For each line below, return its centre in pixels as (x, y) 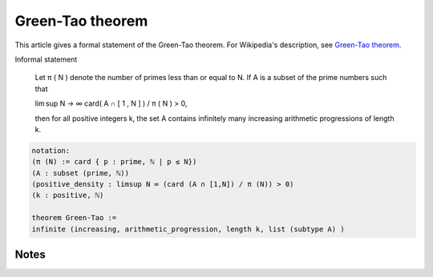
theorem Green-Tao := (74, 218)
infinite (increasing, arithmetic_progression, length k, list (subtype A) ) (188, 229)
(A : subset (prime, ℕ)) (81, 173)
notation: (51, 151)
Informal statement (46, 59)
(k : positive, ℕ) (68, 195)
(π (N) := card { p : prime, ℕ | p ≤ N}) (114, 162)
